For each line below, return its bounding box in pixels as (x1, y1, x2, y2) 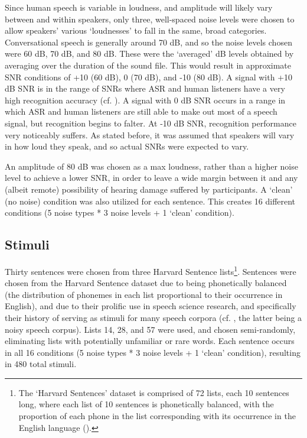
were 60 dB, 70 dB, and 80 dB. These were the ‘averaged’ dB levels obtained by (5, 47, 294, 60)
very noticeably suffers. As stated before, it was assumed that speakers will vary (5, 128, 295, 141)
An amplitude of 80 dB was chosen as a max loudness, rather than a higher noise (5, 160, 298, 172)
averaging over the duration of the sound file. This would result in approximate (5, 59, 292, 71)
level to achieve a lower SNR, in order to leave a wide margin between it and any (5, 171, 298, 184)
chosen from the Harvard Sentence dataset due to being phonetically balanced (5, 277, 287, 289)
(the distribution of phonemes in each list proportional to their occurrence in (5, 288, 283, 300)
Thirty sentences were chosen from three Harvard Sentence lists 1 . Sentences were (5, 263, 296, 277)
